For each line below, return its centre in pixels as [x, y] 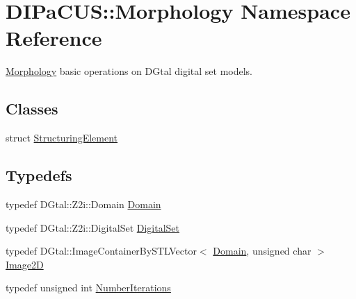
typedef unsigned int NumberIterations [88, 288]
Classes [32, 109]
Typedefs [39, 175]
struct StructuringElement [62, 138]
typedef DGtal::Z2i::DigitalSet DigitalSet [93, 227]
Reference [54, 38]
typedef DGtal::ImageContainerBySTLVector [101, 251]
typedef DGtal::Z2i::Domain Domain [83, 204]
